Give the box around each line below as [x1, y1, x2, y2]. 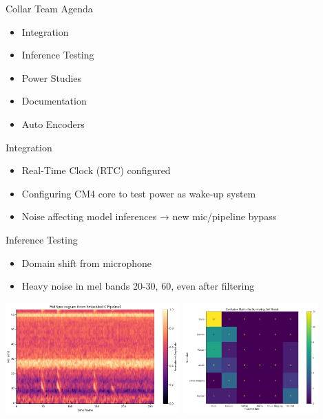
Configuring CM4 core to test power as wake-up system [21, 186, 256, 200]
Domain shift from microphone [21, 255, 152, 270]
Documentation [21, 94, 87, 108]
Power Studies [21, 70, 82, 85]
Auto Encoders [21, 116, 85, 131]
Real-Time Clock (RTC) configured [21, 163, 171, 178]
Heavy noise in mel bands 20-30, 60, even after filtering [21, 279, 255, 293]
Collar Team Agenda [6, 1, 93, 15]
